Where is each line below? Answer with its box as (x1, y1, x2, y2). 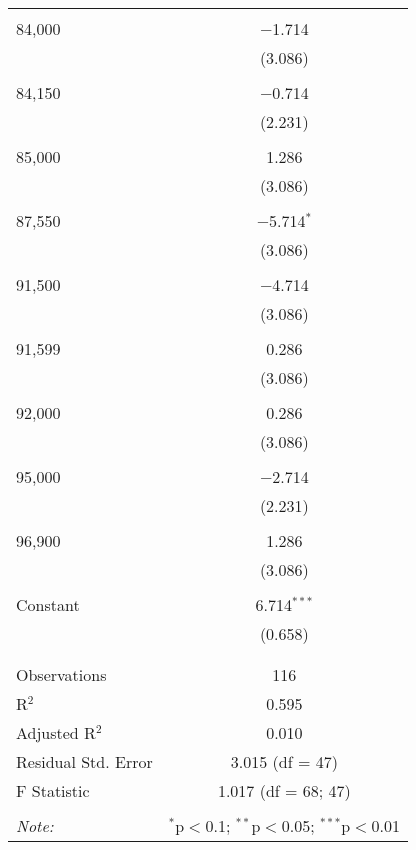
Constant (16, 593, 80, 616)
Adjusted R (16, 721, 96, 744)
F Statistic (16, 779, 90, 802)
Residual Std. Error (16, 750, 153, 773)
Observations (16, 663, 107, 686)
